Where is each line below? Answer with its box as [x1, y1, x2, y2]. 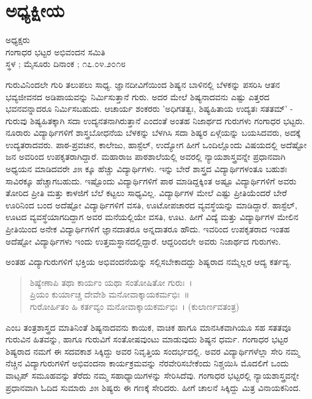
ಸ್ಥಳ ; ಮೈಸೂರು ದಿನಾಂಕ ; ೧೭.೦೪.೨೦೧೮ [6, 57, 126, 70]
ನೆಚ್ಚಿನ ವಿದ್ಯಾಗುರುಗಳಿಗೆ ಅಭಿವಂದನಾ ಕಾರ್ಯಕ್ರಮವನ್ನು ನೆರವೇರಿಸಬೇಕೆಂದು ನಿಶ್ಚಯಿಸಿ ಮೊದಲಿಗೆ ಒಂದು [6, 357, 289, 369]
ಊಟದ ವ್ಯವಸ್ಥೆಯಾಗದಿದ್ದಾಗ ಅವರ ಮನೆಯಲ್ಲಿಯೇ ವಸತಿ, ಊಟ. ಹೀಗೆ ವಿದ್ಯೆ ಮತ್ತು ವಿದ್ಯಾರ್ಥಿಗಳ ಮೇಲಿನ [6, 210, 299, 223]
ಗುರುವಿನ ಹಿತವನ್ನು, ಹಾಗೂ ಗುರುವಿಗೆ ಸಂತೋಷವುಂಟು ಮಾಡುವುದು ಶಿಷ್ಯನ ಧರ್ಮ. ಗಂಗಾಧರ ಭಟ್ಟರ [6, 333, 289, 346]
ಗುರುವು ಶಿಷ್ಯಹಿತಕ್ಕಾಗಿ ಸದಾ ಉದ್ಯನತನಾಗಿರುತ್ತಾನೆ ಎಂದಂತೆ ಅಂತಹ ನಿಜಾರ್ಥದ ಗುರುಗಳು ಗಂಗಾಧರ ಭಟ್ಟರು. [6, 114, 305, 127]
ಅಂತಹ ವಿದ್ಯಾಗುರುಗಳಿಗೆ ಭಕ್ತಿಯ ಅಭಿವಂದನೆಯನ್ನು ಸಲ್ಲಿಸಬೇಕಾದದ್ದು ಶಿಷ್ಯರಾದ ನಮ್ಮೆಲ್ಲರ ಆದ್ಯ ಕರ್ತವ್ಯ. [6, 255, 292, 268]
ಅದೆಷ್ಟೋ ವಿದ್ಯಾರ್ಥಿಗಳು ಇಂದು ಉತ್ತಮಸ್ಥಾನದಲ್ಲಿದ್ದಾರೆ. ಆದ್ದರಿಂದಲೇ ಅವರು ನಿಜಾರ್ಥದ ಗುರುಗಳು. [6, 234, 281, 247]
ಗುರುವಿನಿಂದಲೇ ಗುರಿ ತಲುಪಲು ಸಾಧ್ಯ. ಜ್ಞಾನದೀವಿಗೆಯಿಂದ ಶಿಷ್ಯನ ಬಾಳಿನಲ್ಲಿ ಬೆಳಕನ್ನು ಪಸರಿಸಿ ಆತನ [6, 77, 280, 90]
